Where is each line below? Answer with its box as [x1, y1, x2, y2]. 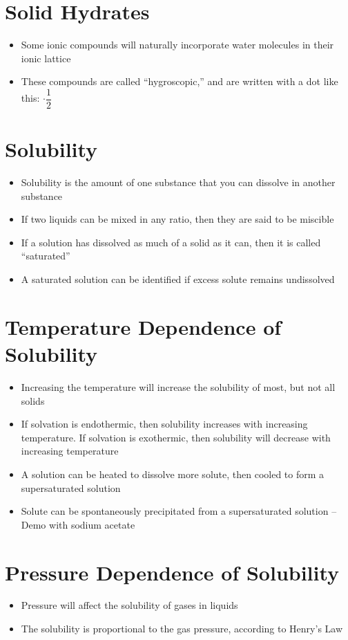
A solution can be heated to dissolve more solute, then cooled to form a [21, 466, 325, 481]
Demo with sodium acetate [21, 517, 135, 531]
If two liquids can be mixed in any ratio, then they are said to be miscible [21, 212, 334, 226]
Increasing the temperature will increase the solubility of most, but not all [21, 379, 336, 394]
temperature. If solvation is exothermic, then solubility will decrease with [21, 430, 331, 444]
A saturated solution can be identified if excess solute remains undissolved [21, 272, 335, 286]
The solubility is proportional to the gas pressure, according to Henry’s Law [21, 621, 343, 636]
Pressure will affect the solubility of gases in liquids [21, 598, 238, 612]
